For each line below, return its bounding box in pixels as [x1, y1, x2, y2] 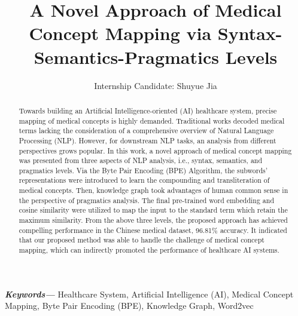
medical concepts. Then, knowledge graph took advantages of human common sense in [19, 185, 288, 195]
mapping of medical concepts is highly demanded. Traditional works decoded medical [19, 115, 285, 125]
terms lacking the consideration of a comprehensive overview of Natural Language [19, 125, 274, 136]
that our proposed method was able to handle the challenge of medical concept [19, 235, 264, 245]
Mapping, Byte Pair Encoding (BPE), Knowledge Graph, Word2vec [5, 299, 254, 312]
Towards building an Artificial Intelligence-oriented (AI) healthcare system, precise [19, 105, 277, 115]
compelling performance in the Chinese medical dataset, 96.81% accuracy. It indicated [19, 225, 287, 235]
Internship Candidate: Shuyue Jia [94, 79, 217, 91]
